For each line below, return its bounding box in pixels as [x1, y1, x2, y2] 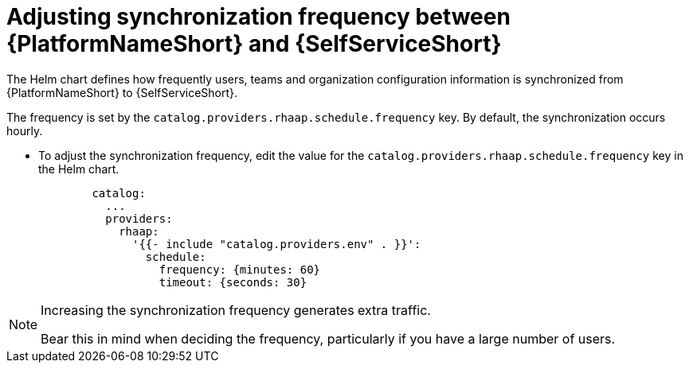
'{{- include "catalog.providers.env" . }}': [132, 237, 421, 251]
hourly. [6, 123, 43, 138]
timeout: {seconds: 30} [159, 275, 307, 289]
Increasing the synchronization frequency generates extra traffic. [41, 301, 431, 318]
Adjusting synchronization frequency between [6, 3, 511, 30]
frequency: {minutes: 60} [159, 262, 321, 276]
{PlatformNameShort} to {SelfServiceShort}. [6, 85, 238, 99]
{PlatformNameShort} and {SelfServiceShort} [6, 30, 502, 57]
